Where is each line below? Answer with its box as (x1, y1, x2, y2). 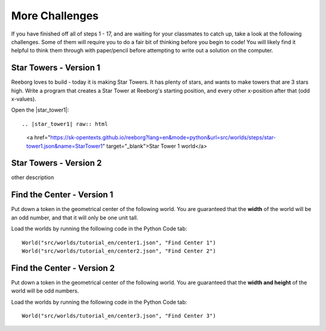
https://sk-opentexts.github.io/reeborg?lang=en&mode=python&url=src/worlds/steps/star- (50, 134, 276, 141)
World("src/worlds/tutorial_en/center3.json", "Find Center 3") (22, 312, 217, 320)
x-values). (11, 95, 36, 102)
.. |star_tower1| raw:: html (22, 121, 108, 127)
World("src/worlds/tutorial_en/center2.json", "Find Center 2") (22, 247, 217, 254)
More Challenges (11, 9, 99, 22)
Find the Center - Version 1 (11, 190, 113, 200)
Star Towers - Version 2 (11, 158, 102, 168)
